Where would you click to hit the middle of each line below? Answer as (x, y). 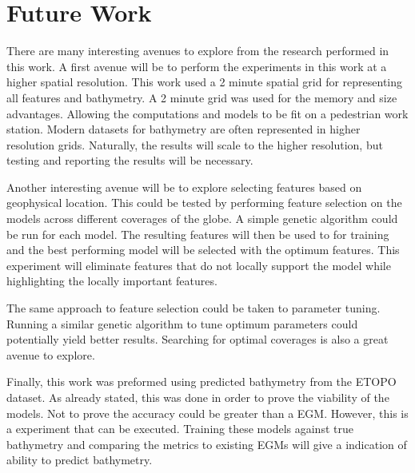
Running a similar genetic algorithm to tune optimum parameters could (182, 323)
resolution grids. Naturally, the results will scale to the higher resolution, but (195, 144)
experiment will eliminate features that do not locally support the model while (199, 265)
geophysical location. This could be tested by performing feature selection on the (204, 203)
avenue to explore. (51, 354)
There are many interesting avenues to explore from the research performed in (198, 51)
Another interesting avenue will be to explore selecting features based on (184, 187)
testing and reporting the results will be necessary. (130, 160)
